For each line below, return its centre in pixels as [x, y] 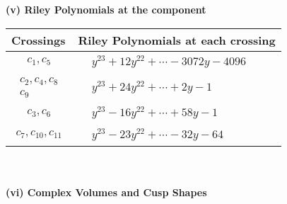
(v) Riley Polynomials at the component [106, 9]
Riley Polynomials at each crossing [177, 40]
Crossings [39, 40]
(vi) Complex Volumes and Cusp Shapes [106, 192]
